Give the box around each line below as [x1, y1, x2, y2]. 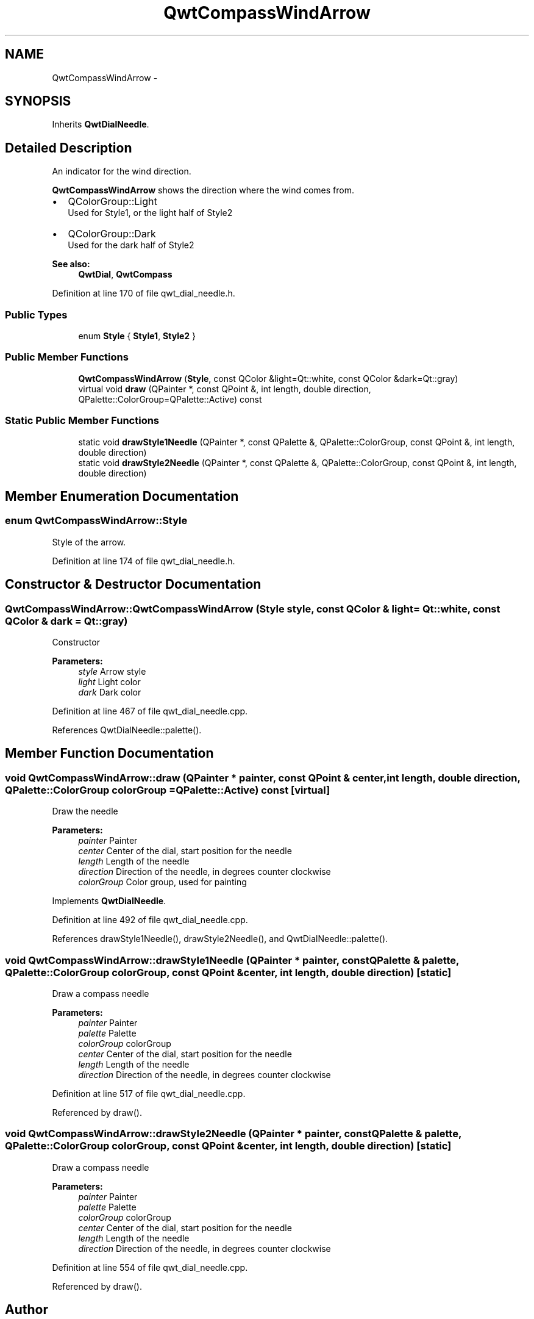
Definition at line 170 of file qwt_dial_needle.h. [52, 288, 235, 299]
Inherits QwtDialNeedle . [52, 119, 149, 130]
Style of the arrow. [52, 536, 126, 547]
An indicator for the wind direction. [52, 166, 191, 177]
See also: [52, 259, 90, 270]
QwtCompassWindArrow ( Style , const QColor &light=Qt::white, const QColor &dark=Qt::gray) [78, 373, 458, 384]
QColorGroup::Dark [68, 228, 156, 240]
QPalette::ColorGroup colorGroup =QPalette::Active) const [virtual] [5, 783, 330, 796]
